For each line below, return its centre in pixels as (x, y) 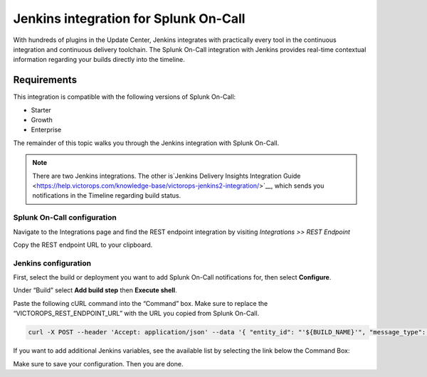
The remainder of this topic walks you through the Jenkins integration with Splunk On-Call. (146, 143)
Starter (41, 110)
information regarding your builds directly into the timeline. (99, 60)
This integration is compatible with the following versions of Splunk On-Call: (125, 97)
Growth (42, 120)
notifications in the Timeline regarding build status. (107, 196)
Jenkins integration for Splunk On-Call (129, 18)
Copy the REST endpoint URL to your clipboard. (83, 245)
